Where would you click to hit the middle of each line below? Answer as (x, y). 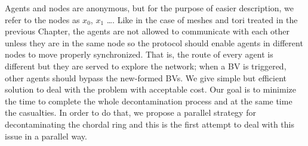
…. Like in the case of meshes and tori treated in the (202, 19)
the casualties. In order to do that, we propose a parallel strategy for (130, 112)
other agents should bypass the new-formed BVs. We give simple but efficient (146, 77)
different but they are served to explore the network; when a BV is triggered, (146, 66)
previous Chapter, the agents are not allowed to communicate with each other (147, 31)
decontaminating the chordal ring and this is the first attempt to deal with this (150, 124)
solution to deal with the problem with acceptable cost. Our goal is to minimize (150, 89)
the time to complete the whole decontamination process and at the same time (149, 101)
